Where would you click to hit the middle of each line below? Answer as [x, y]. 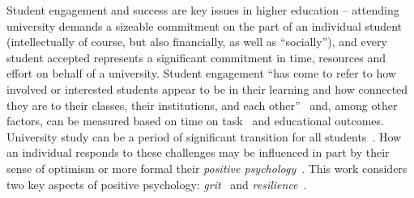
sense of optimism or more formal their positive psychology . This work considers [207, 168]
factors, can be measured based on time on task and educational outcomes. [195, 121]
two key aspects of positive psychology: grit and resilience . [157, 184]
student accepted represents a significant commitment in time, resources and [196, 57]
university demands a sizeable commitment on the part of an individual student [205, 25]
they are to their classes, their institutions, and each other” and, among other [202, 105]
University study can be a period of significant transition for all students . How [204, 136]
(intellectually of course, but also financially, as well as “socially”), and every [197, 42]
